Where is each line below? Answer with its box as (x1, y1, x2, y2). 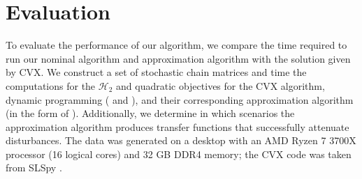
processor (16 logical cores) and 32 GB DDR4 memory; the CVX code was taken (6, 146, 352, 161)
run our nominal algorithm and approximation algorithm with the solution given (6, 51, 351, 65)
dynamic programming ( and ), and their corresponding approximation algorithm (6, 92, 354, 107)
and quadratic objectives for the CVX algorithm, (116, 78, 325, 93)
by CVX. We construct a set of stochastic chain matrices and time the (6, 65, 307, 79)
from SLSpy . (6, 160, 62, 175)
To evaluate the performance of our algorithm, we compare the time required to (6, 38, 347, 52)
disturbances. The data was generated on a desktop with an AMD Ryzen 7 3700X (6, 133, 356, 148)
